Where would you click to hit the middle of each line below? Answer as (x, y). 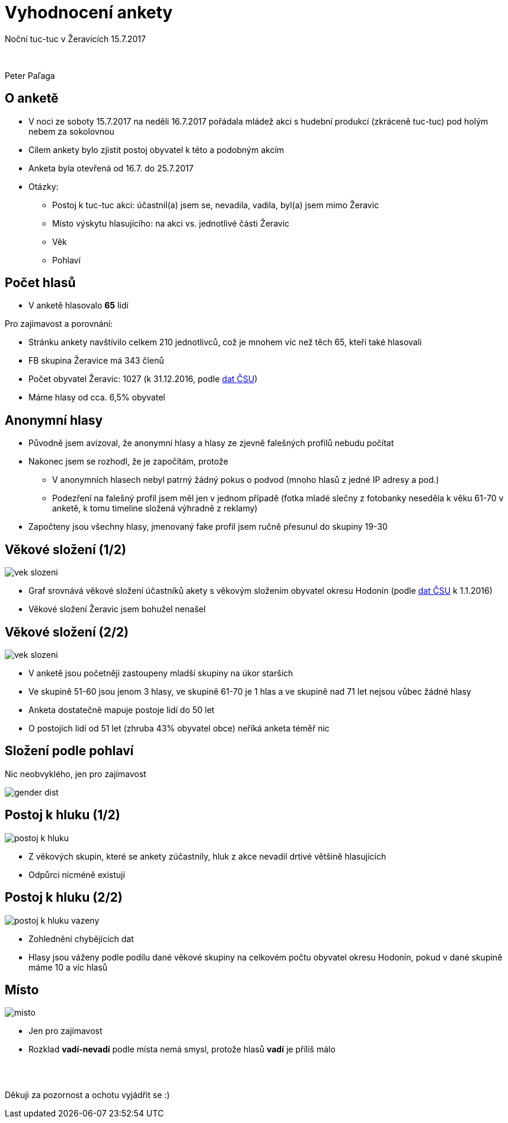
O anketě (32, 98)
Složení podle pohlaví (69, 751)
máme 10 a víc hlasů (68, 967)
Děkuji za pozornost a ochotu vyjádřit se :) (87, 1095)
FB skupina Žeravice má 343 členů (96, 361)
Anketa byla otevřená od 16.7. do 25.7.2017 (111, 168)
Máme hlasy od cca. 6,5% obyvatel (97, 397)
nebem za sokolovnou (71, 131)
